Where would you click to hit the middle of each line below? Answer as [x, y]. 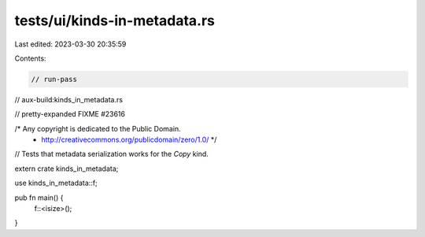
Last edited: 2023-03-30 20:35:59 [70, 44]
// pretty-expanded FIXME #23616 [70, 114]
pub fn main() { [39, 198]
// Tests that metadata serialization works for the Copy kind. [111, 154]
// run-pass [54, 79]
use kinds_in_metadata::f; [56, 183]
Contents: [30, 58]
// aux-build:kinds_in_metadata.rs [69, 99]
